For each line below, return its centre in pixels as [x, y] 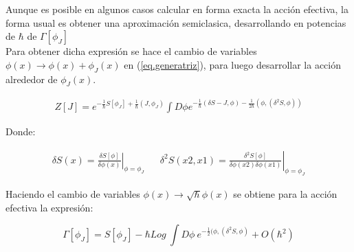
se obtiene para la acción [285, 194]
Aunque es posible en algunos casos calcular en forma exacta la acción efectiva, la [177, 9]
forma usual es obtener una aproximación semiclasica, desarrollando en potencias [176, 22]
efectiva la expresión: [49, 207]
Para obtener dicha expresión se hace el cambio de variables [131, 51]
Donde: [21, 131]
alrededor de [32, 79]
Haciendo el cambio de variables [73, 194]
